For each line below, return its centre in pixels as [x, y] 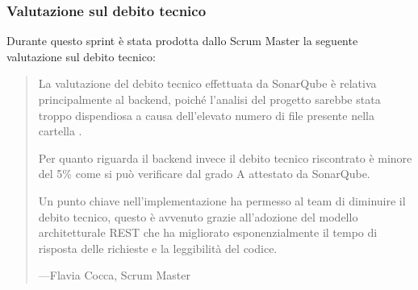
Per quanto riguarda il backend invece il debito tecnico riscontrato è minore [225, 157]
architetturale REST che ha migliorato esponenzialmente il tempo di [208, 232]
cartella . [60, 131]
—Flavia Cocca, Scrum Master [114, 275]
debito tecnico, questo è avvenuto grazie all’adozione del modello [198, 216]
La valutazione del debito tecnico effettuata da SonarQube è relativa [207, 83]
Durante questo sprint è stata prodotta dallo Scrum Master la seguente [182, 41]
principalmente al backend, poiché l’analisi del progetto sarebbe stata [209, 99]
